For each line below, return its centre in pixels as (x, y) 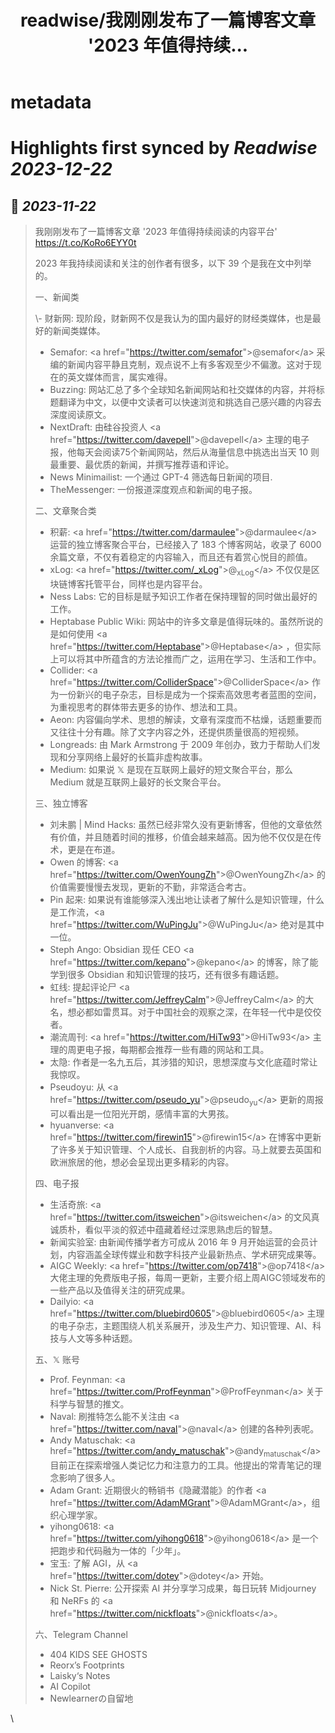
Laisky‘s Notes (80, 1675)
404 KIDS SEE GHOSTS (98, 1654)
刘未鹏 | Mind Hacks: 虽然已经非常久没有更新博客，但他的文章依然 (186, 824)
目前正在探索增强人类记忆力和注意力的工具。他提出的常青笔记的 (181, 1465)
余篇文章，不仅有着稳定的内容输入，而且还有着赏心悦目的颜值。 (181, 557)
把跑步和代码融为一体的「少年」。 (118, 1550)
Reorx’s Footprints (87, 1665)
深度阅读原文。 (80, 415)
